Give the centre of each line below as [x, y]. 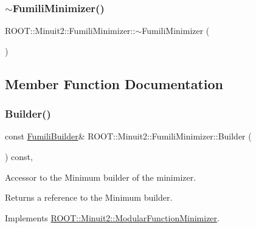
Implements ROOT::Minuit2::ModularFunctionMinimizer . [112, 217]
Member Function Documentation [114, 83]
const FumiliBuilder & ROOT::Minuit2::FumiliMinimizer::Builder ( [128, 136]
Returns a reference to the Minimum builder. [89, 197]
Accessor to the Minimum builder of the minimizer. [101, 177]
